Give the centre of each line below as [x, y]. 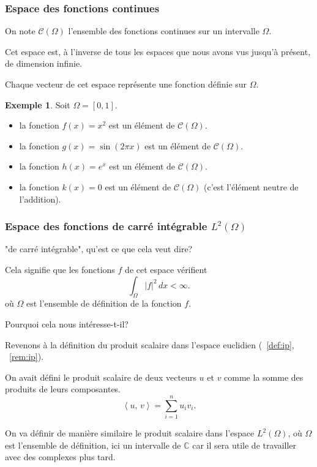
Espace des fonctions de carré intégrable [106, 226]
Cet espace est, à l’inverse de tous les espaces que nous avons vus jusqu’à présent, [158, 51]
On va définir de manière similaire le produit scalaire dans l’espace [130, 433]
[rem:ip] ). [27, 357]
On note [20, 31]
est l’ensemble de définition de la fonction [104, 303]
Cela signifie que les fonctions [60, 269]
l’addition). [40, 199]
